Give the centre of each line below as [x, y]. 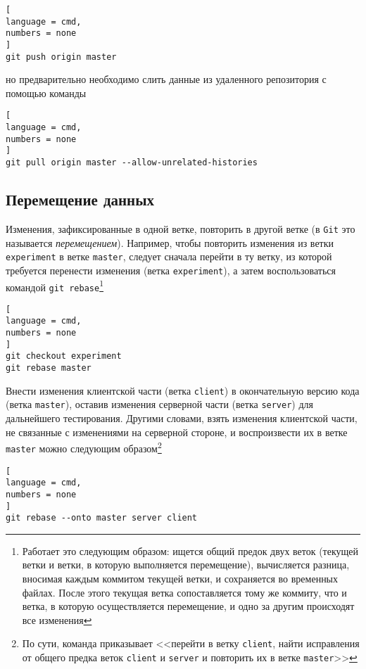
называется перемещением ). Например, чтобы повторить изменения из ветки [170, 242]
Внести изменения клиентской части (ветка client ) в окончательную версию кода [183, 390]
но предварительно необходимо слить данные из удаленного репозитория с [166, 79]
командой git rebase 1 [55, 286]
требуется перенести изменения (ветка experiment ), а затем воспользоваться [171, 270]
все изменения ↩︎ [57, 619]
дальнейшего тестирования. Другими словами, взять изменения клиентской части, [182, 418]
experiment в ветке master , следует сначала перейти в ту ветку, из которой [169, 256]
